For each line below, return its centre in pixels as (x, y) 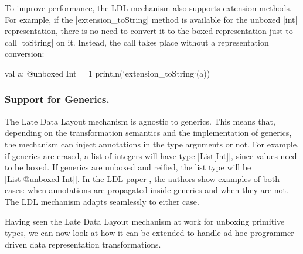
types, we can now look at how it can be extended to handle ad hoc (126, 233)
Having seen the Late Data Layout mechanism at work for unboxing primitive (145, 221)
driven (16, 244)
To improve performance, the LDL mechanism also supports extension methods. (149, 8)
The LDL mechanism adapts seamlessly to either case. (102, 201)
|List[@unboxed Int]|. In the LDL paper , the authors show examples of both (142, 178)
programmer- (273, 233)
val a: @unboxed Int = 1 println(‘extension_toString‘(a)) (108, 73)
